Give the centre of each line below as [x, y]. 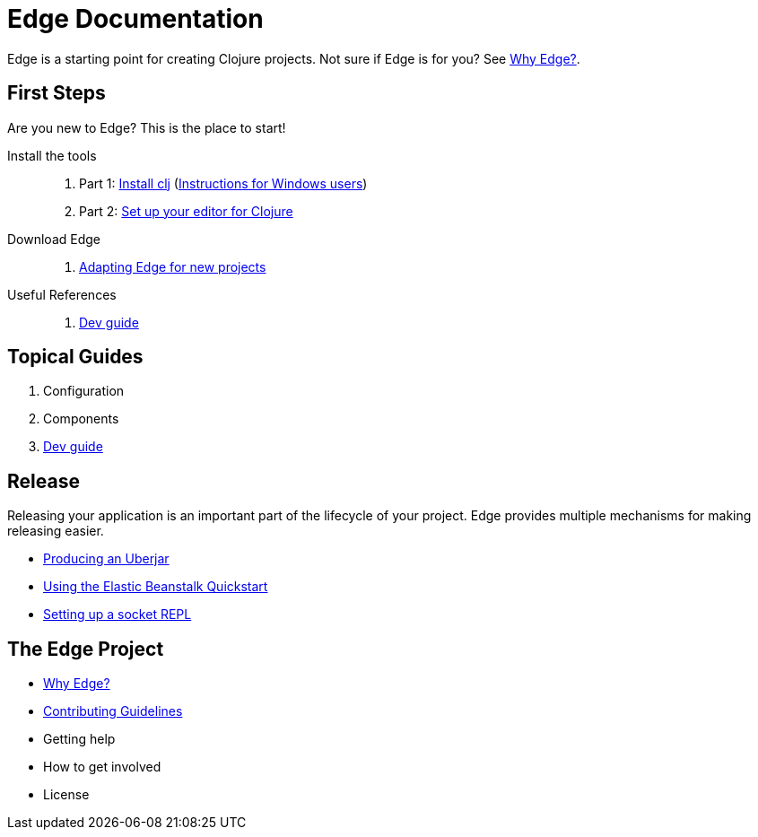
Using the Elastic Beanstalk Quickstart [156, 587]
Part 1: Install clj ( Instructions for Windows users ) [223, 183]
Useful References [62, 294]
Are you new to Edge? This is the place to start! [147, 127]
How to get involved [102, 767]
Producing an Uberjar [106, 559]
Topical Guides [75, 357]
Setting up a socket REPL [118, 615]
